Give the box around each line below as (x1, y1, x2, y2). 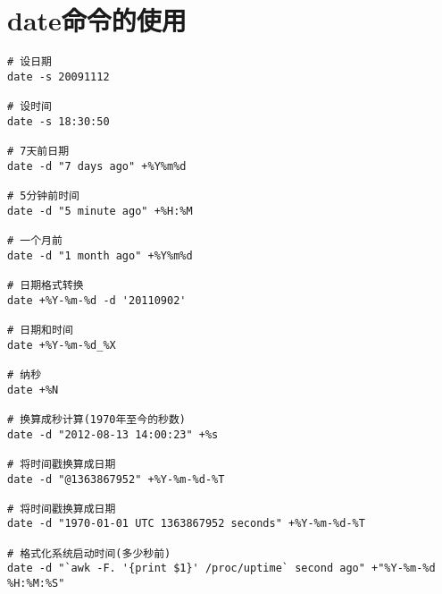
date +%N (7, 383, 59, 396)
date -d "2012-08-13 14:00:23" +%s (7, 428, 219, 441)
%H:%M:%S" (7, 577, 65, 590)
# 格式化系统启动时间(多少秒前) (7, 547, 171, 560)
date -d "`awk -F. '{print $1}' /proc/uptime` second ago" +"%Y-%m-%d (7, 562, 436, 575)
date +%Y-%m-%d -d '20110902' (7, 293, 187, 307)
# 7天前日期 (7, 145, 70, 158)
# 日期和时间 (7, 323, 73, 336)
